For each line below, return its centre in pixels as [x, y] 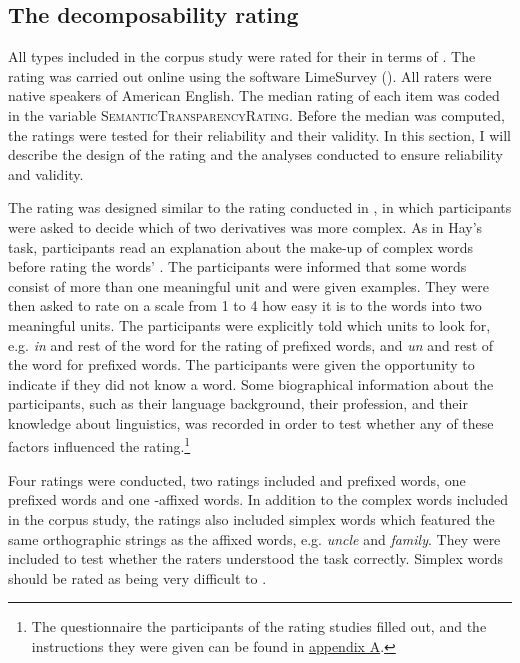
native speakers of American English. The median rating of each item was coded [254, 95]
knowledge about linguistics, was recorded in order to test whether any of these [251, 422]
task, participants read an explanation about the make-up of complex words [241, 246]
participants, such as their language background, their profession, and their [238, 403]
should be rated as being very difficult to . [137, 577]
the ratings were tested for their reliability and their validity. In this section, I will [260, 134]
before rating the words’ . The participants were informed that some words [237, 266]
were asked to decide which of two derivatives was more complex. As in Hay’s [245, 226]
